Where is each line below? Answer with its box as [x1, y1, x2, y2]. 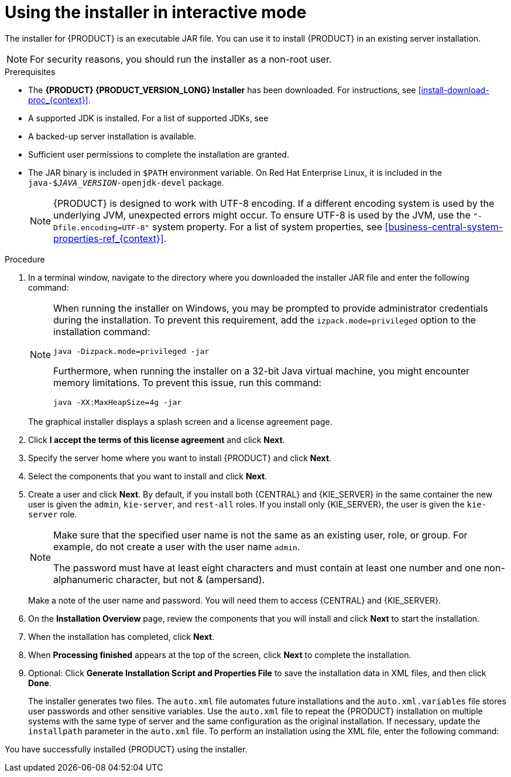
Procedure [5, 254, 45, 264]
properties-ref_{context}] [53, 232, 164, 244]
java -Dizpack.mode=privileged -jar [53, 346, 210, 356]
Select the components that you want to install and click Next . [28, 471, 267, 481]
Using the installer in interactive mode [5, 2, 307, 22]
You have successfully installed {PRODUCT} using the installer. [5, 744, 248, 754]
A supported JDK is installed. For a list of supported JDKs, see [28, 113, 269, 123]
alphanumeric [53, 573, 114, 585]
